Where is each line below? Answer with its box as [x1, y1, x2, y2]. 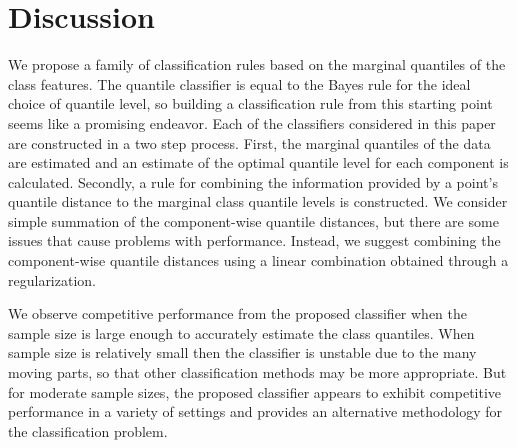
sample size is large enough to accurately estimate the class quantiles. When [8, 322, 475, 343]
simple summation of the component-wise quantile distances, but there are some [8, 210, 499, 231]
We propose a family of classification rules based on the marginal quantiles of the [8, 54, 506, 75]
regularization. [8, 269, 96, 290]
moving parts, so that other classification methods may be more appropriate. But [8, 362, 507, 383]
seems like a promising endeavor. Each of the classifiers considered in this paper [8, 112, 496, 133]
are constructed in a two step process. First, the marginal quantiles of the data [8, 132, 491, 153]
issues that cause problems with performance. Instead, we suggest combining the [8, 230, 501, 251]
